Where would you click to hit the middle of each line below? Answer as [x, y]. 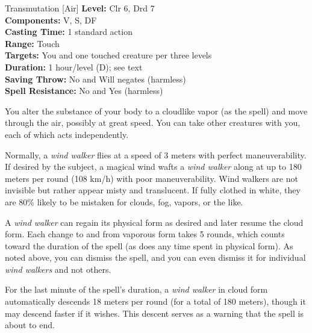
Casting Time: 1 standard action [69, 32]
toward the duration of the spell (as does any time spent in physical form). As [149, 245]
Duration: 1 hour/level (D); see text [74, 67]
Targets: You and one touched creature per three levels [108, 55]
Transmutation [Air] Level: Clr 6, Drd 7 [80, 8]
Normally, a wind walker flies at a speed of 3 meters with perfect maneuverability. [156, 154]
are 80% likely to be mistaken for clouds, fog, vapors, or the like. [124, 201]
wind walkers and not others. [58, 269]
